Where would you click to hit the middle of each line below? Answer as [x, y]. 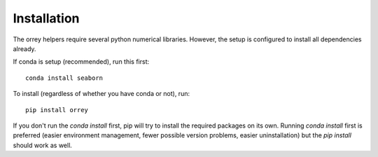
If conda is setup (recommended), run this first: [81, 62]
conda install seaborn [64, 78]
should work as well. [43, 145]
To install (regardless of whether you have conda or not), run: [101, 94]
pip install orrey [57, 110]
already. [24, 48]
